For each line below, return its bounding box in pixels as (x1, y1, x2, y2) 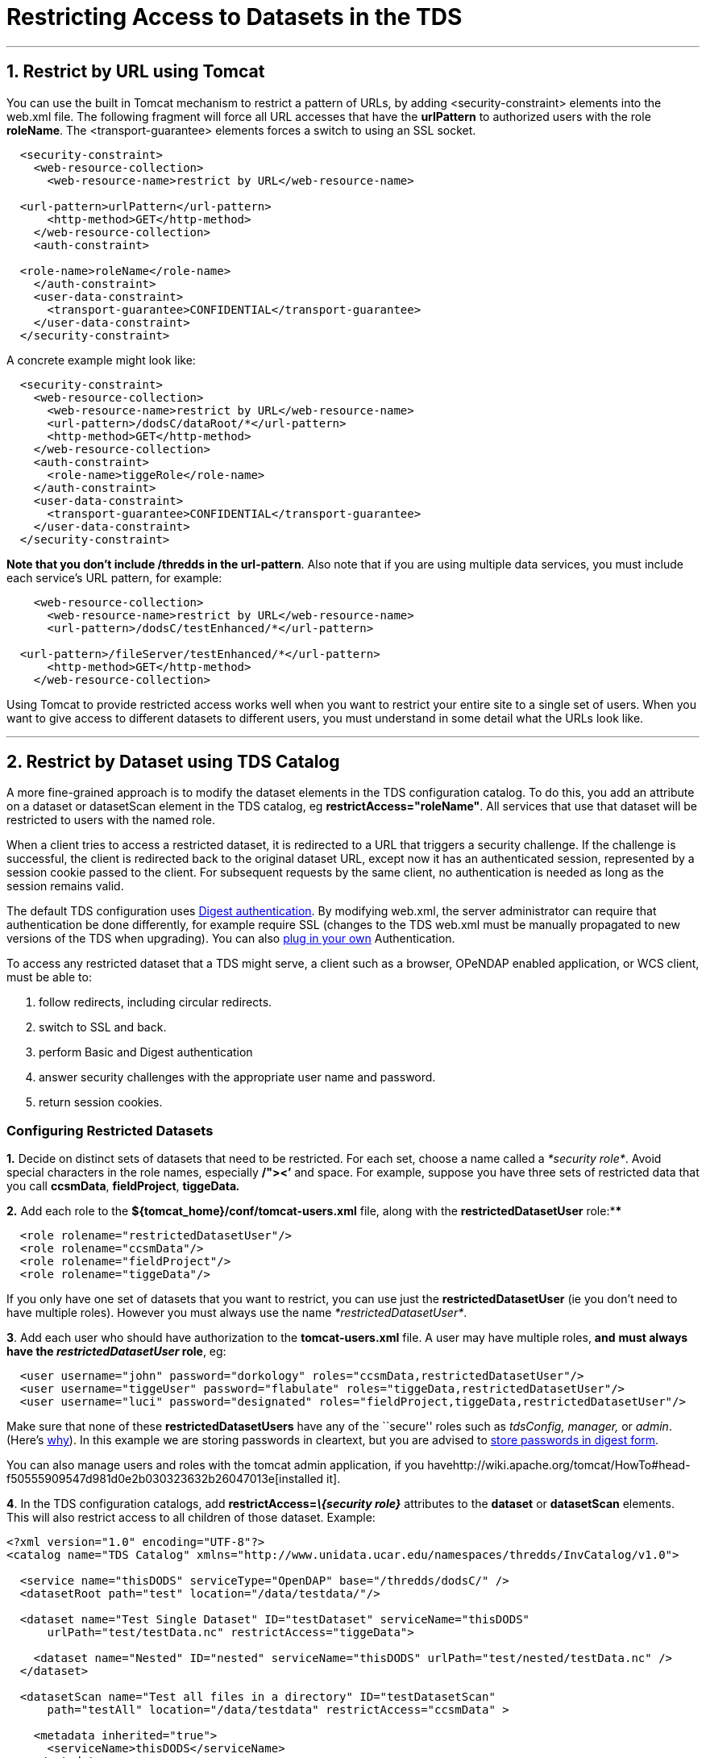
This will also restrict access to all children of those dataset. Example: (6, 1510, 376, 1525)
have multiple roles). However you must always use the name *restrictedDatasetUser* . (6, 1306, 467, 1320)
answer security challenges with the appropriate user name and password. (39, 1070, 436, 1085)
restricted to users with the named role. (6, 813, 215, 827)
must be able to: (6, 970, 92, 985)
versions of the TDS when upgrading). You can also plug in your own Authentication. (6, 931, 455, 946)
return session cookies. (39, 1095, 163, 1110)
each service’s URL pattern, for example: (6, 570, 222, 585)
